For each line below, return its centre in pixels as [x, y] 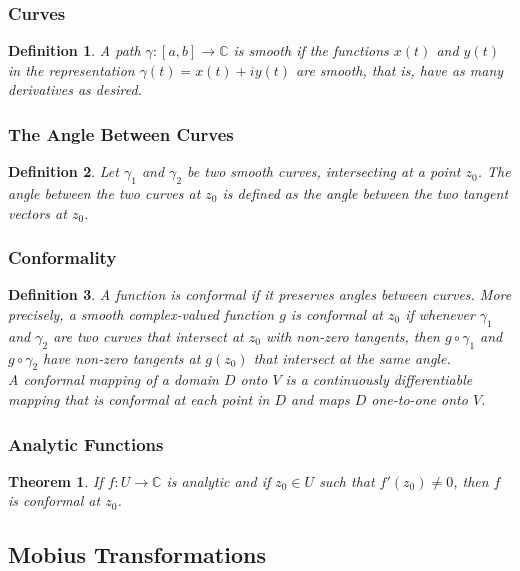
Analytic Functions [86, 443]
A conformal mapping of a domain [113, 379]
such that [347, 480]
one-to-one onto [419, 399]
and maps [320, 399]
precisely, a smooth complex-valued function [141, 314]
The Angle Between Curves [121, 133]
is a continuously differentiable [379, 379]
